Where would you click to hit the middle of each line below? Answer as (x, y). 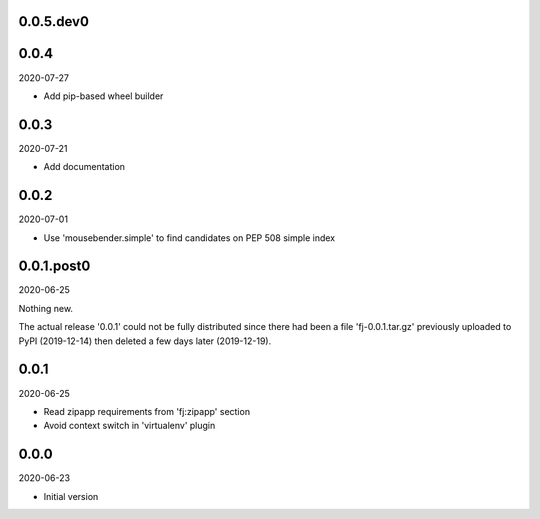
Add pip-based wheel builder (103, 96)
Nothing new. (46, 308)
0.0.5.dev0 (54, 21)
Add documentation (84, 167)
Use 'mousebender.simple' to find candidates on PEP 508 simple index (189, 237)
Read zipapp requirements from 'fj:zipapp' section (146, 411)
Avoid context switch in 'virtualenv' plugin (129, 426)
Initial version (71, 496)
